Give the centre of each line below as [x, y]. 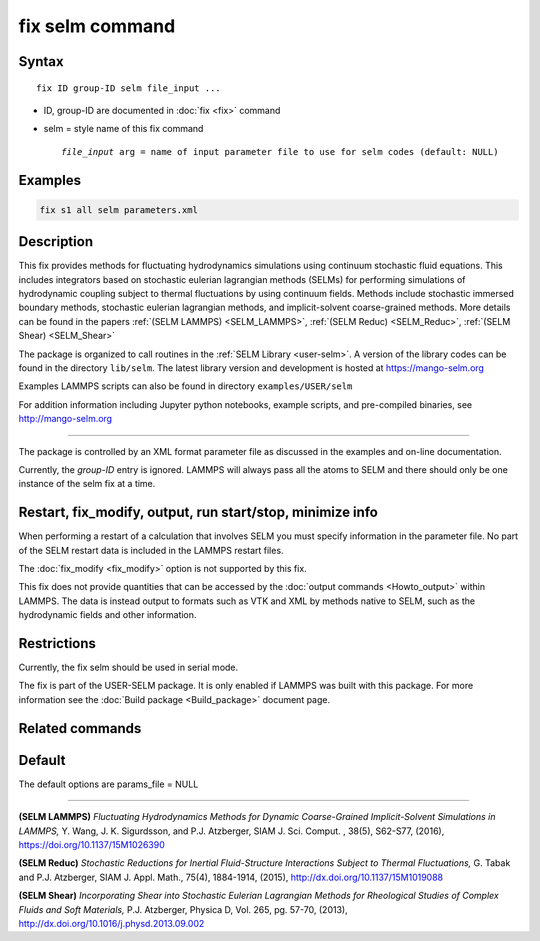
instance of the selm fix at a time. [87, 484]
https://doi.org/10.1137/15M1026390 [91, 844]
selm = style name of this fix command [123, 129]
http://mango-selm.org [65, 419]
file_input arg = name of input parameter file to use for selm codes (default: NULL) [280, 151]
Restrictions [57, 643]
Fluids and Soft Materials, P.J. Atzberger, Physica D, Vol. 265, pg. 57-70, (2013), [183, 909]
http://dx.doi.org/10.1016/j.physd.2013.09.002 [111, 923]
